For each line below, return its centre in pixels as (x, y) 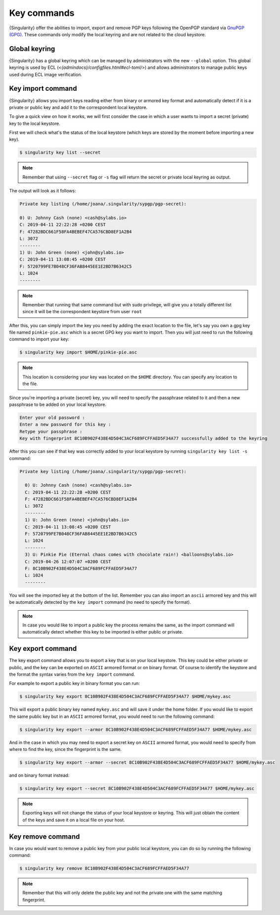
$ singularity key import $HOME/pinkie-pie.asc (78, 352)
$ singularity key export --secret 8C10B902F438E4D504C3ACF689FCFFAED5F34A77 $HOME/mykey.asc (137, 789)
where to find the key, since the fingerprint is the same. (66, 749)
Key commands (42, 13)
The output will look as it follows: (43, 191)
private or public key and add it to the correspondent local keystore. (78, 107)
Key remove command (45, 836)
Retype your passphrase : (51, 431)
